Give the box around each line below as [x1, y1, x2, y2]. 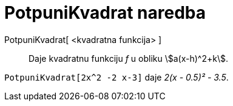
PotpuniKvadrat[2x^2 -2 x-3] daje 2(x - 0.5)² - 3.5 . [4, 71, 229, 82]
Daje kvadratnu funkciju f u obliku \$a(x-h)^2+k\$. [29, 53, 228, 64]
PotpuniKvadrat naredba [4, 2, 206, 23]
